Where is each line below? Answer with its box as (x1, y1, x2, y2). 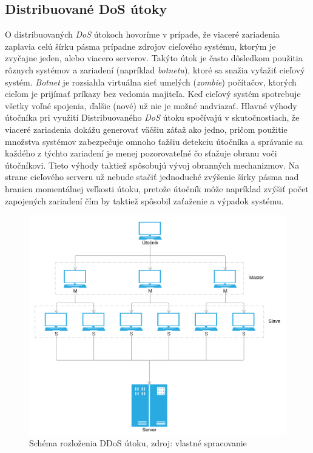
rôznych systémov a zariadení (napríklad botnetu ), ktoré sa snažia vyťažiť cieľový (5, 63, 305, 76)
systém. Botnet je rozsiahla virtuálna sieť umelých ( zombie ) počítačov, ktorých (5, 75, 297, 88)
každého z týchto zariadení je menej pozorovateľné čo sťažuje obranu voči (5, 147, 277, 159)
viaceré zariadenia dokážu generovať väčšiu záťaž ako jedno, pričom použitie (5, 122, 288, 135)
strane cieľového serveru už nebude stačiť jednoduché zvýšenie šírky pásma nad (5, 170, 299, 183)
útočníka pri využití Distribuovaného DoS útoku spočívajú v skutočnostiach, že (5, 111, 300, 124)
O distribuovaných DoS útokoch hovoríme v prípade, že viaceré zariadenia (5, 28, 280, 41)
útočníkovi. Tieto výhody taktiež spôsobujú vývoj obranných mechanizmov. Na (5, 158, 300, 171)
